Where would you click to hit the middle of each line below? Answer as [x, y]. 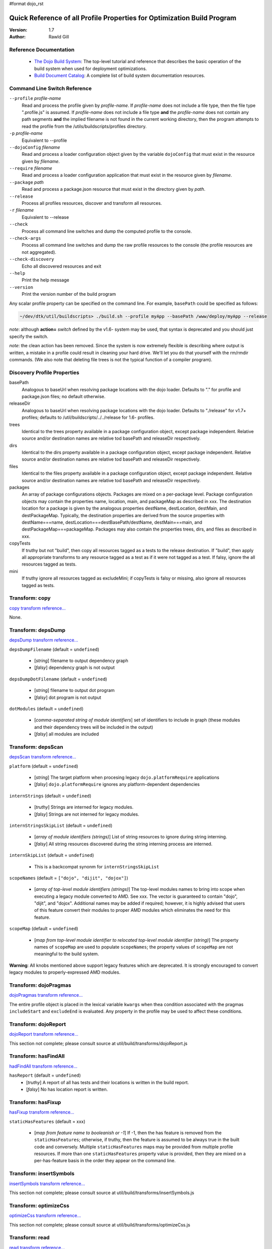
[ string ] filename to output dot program [74, 690]
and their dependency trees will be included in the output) [94, 727]
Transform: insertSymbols [42, 1174]
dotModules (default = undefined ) [46, 708]
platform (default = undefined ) [44, 766]
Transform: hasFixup [35, 1102]
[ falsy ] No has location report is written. [67, 1089]
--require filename [31, 168]
